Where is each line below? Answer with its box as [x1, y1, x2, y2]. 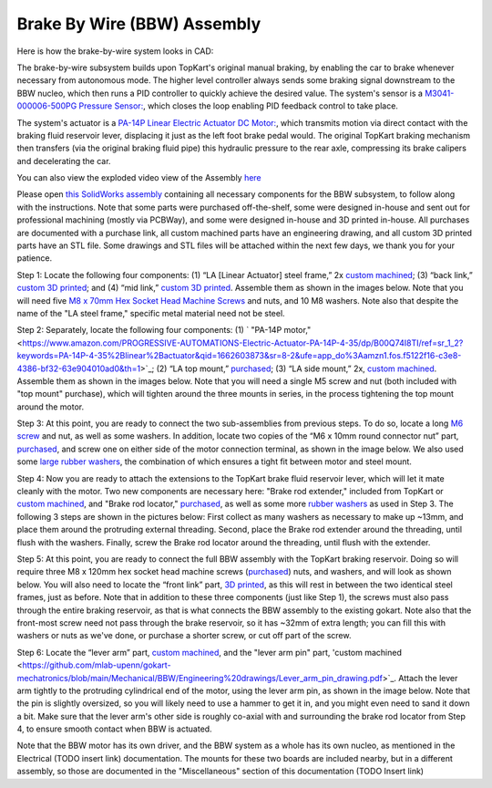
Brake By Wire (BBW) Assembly [16, 14, 261, 34]
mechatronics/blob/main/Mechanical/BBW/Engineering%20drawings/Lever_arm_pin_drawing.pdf [16, 672, 383, 683]
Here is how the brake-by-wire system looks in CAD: [16, 46, 214, 57]
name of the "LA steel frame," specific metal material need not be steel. [16, 307, 286, 318]
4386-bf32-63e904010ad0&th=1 [16, 363, 141, 374]
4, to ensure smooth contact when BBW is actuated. [16, 723, 213, 734]
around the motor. [16, 401, 85, 412]
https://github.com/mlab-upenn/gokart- [22, 659, 172, 670]
